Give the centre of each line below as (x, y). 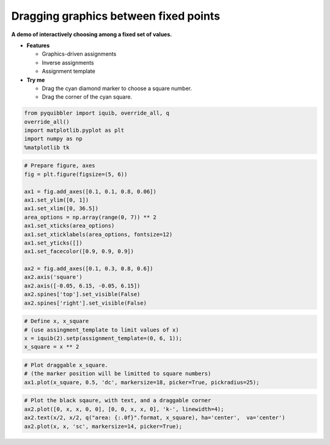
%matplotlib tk (47, 147)
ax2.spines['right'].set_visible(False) (85, 303)
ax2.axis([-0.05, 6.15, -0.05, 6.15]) (82, 286)
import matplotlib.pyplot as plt (74, 131)
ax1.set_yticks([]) (53, 243)
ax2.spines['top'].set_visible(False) (82, 295)
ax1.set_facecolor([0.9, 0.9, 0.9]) (79, 252)
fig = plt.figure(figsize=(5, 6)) (76, 174)
